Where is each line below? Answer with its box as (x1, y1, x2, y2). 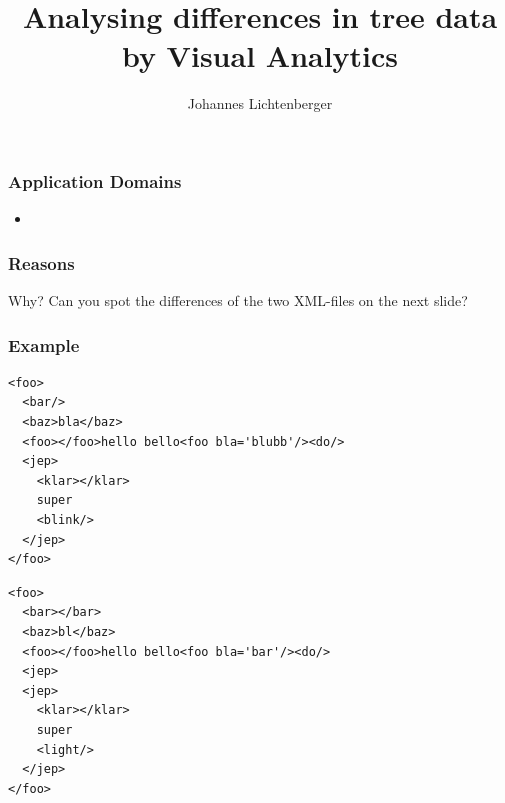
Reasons (8, 250, 75, 275)
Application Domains (8, 168, 182, 193)
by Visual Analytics (121, 35, 399, 76)
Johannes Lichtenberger (187, 93, 333, 114)
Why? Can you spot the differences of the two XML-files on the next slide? (8, 290, 468, 311)
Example (8, 332, 80, 357)
